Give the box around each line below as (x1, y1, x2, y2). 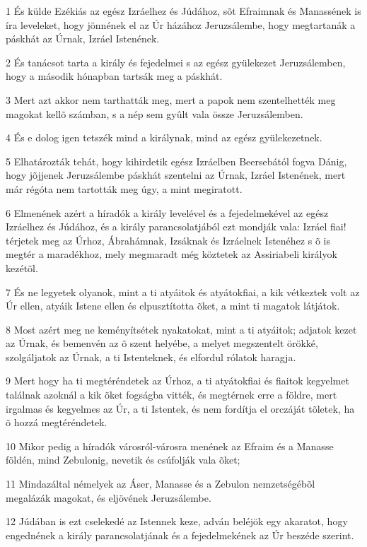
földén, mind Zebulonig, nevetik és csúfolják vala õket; (6, 452, 240, 467)
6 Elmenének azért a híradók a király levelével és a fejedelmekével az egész (6, 205, 329, 220)
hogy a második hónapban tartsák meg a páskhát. (6, 69, 223, 83)
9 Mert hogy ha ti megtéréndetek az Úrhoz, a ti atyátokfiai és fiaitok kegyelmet (6, 373, 349, 388)
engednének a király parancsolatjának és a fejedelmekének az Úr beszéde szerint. (6, 527, 354, 542)
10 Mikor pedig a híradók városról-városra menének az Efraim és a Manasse (6, 438, 334, 453)
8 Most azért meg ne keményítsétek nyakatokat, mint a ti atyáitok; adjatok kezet (6, 322, 357, 336)
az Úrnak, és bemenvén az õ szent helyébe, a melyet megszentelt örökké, (6, 336, 318, 351)
